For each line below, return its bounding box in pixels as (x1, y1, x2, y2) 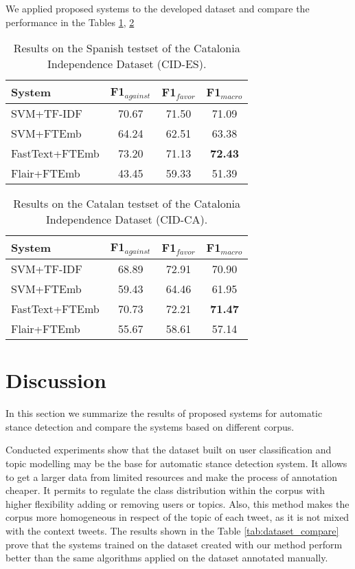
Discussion (5, 366, 106, 394)
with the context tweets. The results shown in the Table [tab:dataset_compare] (5, 523, 339, 537)
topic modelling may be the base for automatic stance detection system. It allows (5, 455, 347, 470)
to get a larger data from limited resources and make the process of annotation (5, 469, 338, 484)
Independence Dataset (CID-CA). (46, 211, 208, 228)
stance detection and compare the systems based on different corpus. (5, 419, 295, 433)
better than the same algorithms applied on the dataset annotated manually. (5, 550, 328, 565)
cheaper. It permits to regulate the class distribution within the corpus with (5, 483, 325, 497)
